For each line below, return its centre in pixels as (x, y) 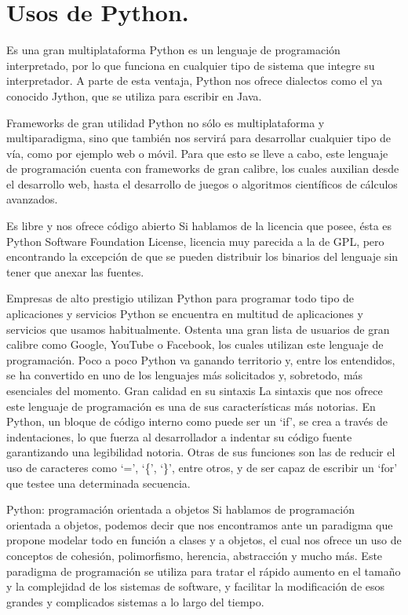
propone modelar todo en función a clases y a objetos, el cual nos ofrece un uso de (204, 540)
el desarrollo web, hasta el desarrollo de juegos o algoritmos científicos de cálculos (202, 183)
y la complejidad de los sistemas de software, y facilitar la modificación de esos (196, 586)
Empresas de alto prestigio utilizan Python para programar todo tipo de (180, 298)
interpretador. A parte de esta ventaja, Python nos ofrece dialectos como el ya (195, 81)
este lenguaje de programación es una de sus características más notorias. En (191, 406)
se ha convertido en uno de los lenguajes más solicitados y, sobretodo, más (185, 375)
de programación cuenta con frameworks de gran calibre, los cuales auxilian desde (203, 168)
